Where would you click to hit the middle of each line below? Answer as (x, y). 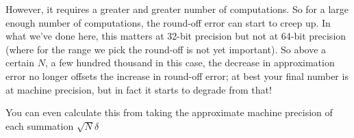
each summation (40, 125)
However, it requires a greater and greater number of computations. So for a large (177, 9)
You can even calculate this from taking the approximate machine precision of (169, 112)
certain (20, 63)
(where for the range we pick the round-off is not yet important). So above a (166, 49)
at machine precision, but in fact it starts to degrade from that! (139, 89)
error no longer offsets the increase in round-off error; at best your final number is (177, 75)
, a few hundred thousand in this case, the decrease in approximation (190, 63)
